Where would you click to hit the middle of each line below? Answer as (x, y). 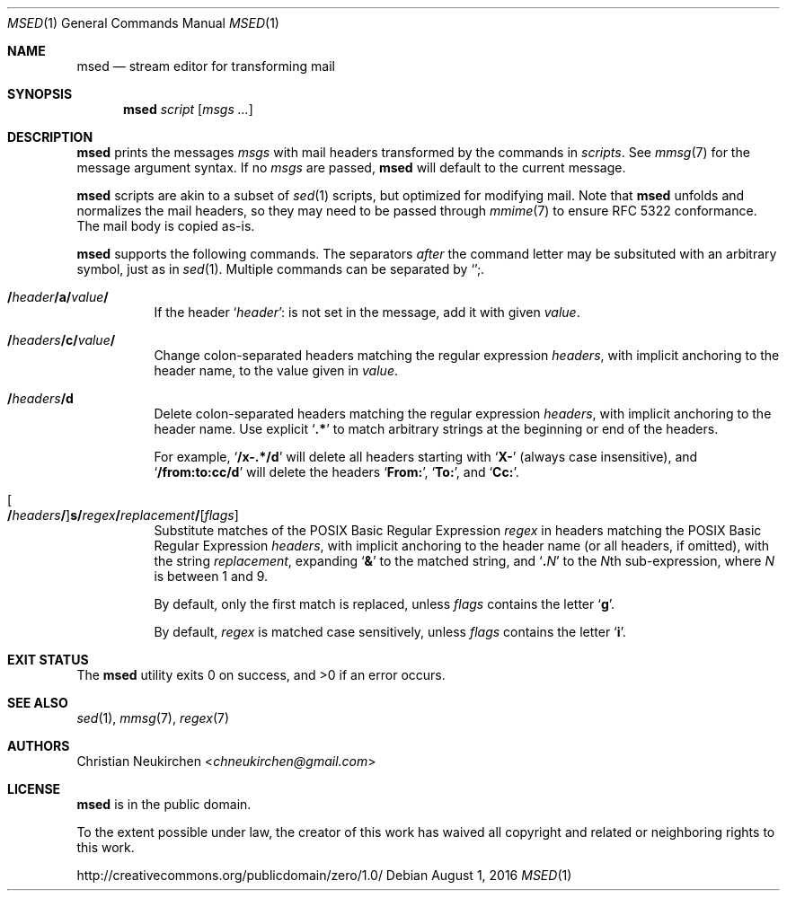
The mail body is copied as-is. (166, 226)
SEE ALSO (38, 703)
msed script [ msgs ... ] (188, 109)
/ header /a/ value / (58, 297)
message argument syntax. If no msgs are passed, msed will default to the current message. (351, 167)
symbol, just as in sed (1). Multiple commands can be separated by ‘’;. (281, 269)
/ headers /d (40, 398)
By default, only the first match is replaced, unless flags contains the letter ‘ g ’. (385, 604)
